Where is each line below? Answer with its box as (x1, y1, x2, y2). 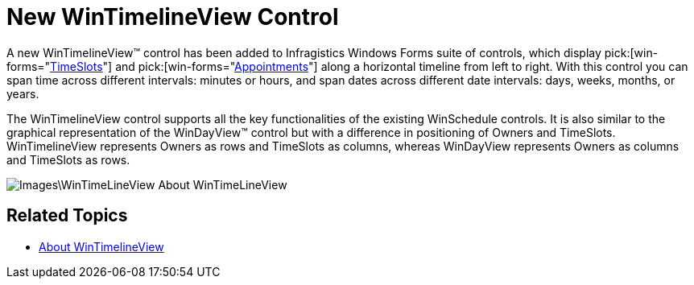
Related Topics (6, 205, 128, 226)
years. (6, 86, 39, 101)
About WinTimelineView (39, 239, 164, 254)
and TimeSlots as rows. (6, 152, 130, 167)
